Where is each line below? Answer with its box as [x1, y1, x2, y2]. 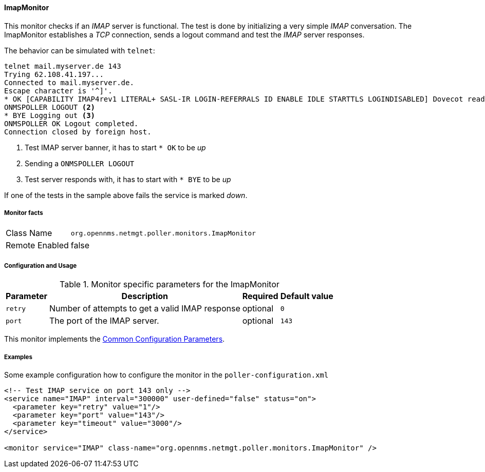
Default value [280, 291, 333, 302]
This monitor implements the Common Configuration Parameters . [4, 335, 225, 344]
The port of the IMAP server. [49, 316, 159, 326]
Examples [4, 353, 32, 361]
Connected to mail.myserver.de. [4, 78, 134, 87]
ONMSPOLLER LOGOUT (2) [4, 103, 96, 111]
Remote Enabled [6, 240, 69, 251]
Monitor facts [4, 209, 43, 217]
